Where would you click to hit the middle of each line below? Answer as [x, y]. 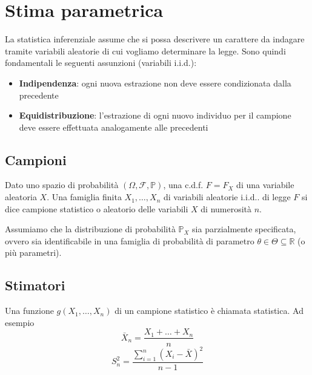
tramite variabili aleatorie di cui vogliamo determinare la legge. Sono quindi [145, 51]
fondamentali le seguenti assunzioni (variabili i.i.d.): [101, 63]
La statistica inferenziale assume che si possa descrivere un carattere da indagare [155, 39]
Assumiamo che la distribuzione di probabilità [90, 229]
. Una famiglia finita [84, 197]
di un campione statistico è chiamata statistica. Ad [209, 311]
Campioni [36, 159]
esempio [20, 322]
